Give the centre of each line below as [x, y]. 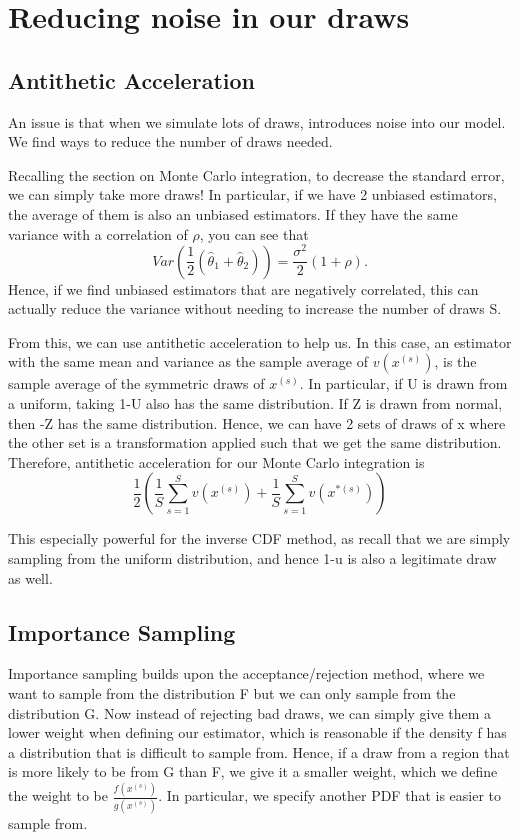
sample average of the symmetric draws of [136, 383]
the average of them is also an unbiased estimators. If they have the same [233, 213]
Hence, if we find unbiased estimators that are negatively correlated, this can [243, 288]
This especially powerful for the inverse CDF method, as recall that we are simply [259, 538]
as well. [30, 577]
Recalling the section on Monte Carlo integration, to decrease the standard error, [256, 174]
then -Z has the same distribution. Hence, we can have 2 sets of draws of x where [257, 422]
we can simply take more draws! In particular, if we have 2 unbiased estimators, [252, 194]
